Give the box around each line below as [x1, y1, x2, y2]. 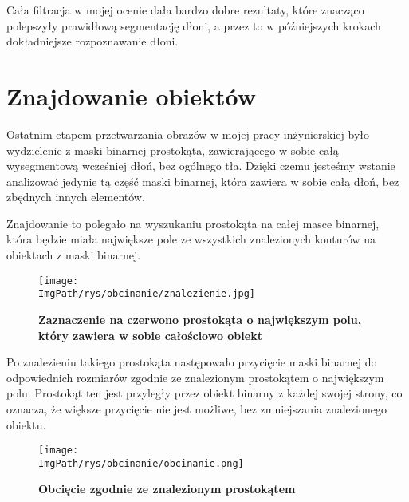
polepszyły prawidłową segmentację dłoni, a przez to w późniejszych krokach [6, 17, 381, 34]
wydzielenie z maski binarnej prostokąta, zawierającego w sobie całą [6, 141, 339, 158]
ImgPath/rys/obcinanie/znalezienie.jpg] [38, 288, 256, 300]
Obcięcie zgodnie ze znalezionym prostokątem [38, 480, 296, 497]
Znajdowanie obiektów [6, 79, 257, 112]
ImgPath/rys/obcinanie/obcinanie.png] [38, 457, 244, 469]
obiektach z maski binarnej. [6, 247, 141, 263]
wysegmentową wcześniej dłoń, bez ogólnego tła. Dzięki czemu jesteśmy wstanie [6, 157, 395, 174]
